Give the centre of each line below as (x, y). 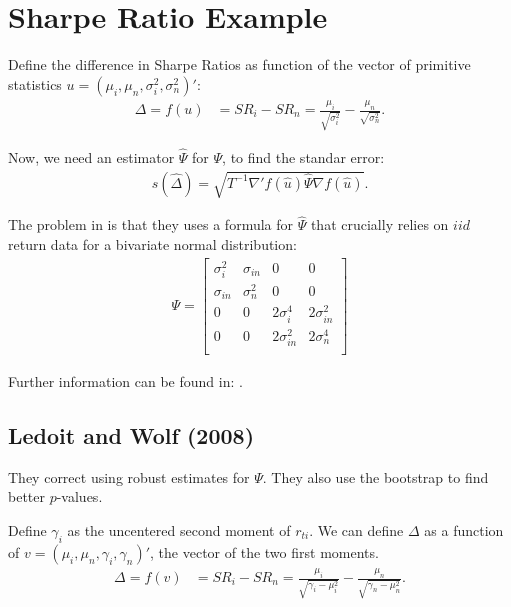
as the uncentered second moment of (179, 529)
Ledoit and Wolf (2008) (131, 434)
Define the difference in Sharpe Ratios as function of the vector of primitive (239, 64)
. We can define (356, 529)
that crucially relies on (379, 224)
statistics (35, 83)
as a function (464, 529)
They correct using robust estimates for (129, 476)
